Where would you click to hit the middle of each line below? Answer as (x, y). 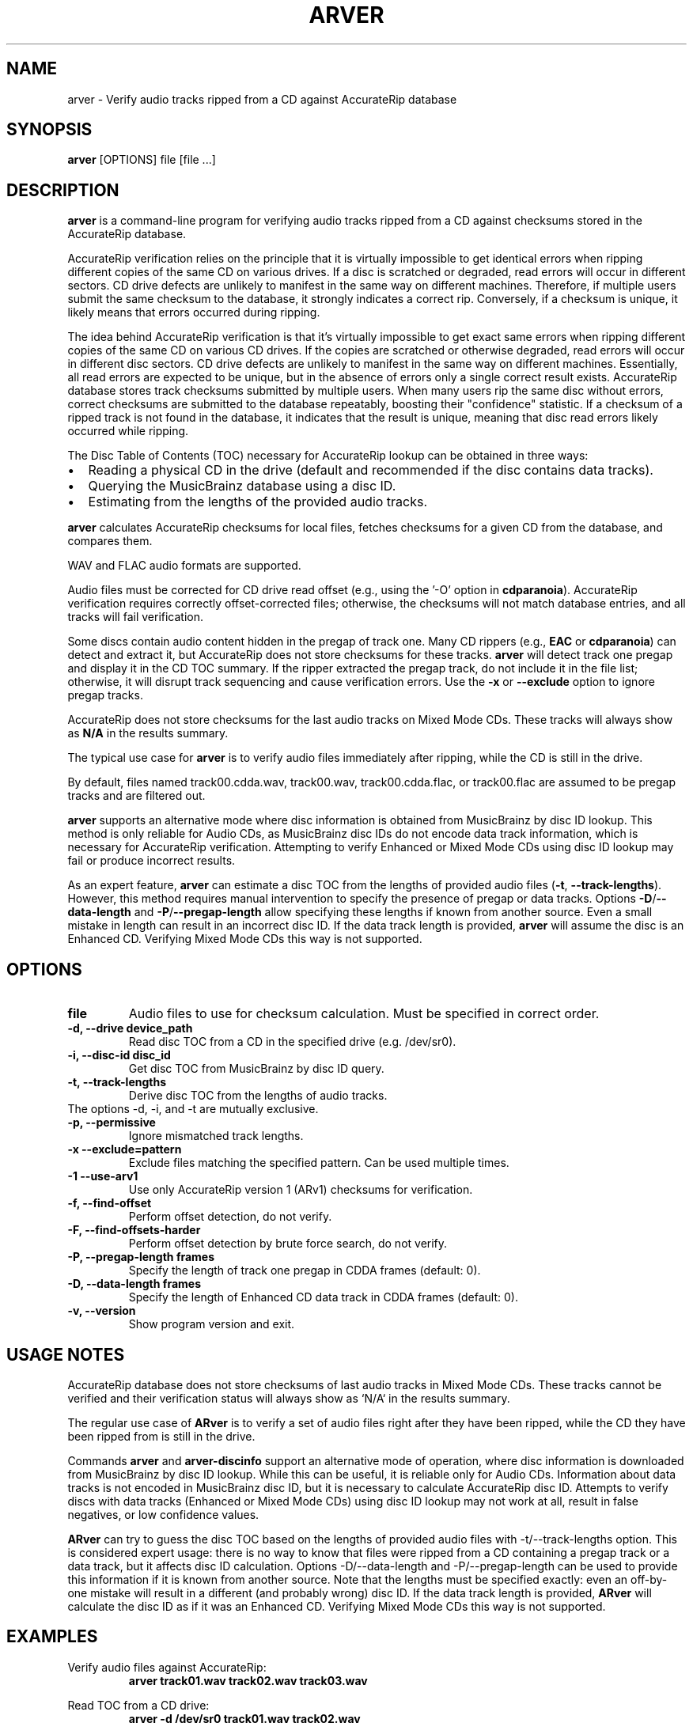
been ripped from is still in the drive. (161, 1436)
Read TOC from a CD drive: (138, 1705)
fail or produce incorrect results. (151, 861)
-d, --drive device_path (130, 1028)
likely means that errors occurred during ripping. (194, 312)
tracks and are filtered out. (136, 796)
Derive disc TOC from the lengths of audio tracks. (258, 1096)
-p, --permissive (112, 1123)
